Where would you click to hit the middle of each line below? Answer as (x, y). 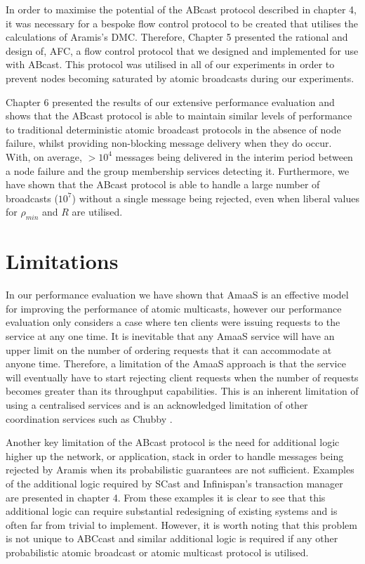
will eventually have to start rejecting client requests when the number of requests (182, 377)
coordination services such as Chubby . (89, 418)
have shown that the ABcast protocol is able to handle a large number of (163, 184)
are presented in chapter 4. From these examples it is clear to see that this (166, 497)
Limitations (62, 261)
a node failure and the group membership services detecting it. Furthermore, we (178, 170)
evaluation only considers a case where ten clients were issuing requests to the (173, 322)
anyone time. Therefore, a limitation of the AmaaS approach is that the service (176, 363)
